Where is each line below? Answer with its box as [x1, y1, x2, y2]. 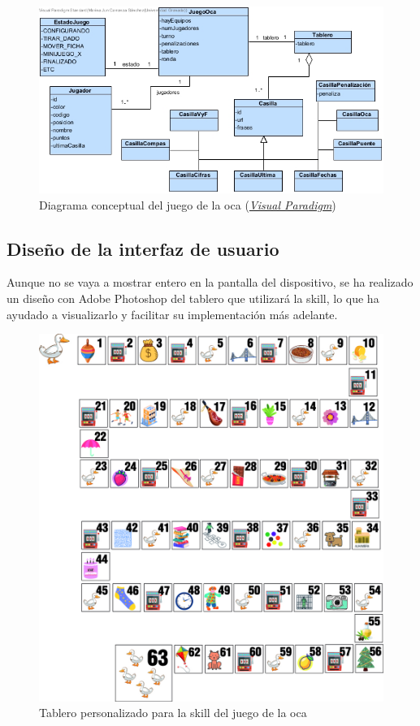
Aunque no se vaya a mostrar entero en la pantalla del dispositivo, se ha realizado [6, 274, 414, 291]
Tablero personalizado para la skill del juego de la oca [39, 704, 307, 721]
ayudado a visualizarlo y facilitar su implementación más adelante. [6, 305, 338, 322]
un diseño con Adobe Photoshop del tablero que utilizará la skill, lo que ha [6, 290, 379, 307]
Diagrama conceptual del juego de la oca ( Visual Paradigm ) [39, 196, 336, 213]
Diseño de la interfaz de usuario [6, 236, 279, 261]
